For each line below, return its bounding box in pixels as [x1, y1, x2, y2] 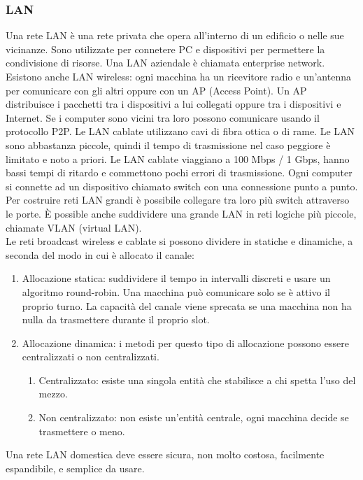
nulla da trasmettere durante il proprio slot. [22, 312, 210, 327]
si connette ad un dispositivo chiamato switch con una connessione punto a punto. [6, 178, 358, 193]
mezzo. [38, 386, 68, 401]
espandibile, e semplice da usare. [6, 460, 145, 475]
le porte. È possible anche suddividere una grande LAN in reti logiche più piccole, [6, 206, 357, 220]
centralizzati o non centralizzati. [22, 349, 159, 364]
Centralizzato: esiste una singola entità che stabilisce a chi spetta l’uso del [38, 372, 356, 387]
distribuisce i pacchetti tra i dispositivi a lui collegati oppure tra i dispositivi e [6, 97, 341, 111]
